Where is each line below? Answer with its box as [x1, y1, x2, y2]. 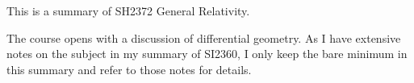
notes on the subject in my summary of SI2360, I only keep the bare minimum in [6, 45, 408, 62]
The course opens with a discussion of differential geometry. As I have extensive [6, 29, 401, 46]
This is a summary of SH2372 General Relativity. [6, 2, 250, 19]
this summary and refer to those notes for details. [6, 60, 252, 77]
